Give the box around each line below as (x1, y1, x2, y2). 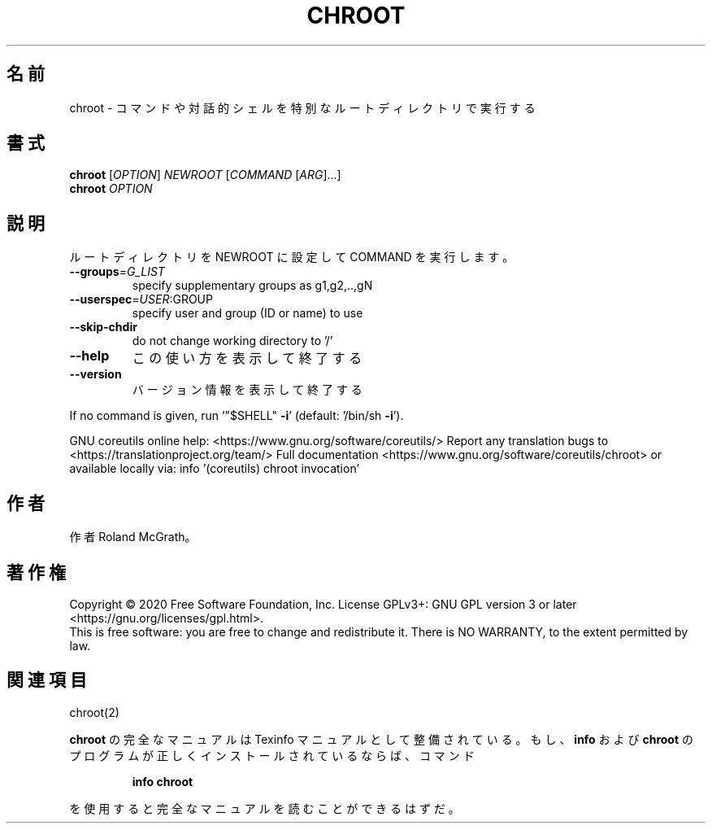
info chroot (132, 774, 193, 788)
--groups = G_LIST (69, 264, 165, 279)
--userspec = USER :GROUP (69, 292, 213, 307)
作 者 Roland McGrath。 (69, 530, 197, 544)
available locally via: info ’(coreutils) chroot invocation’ (69, 461, 360, 476)
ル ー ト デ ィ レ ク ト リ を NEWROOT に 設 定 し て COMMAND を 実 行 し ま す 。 (69, 250, 514, 264)
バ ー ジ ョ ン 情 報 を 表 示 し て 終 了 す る (132, 382, 363, 397)
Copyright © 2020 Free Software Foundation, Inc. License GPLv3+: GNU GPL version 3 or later (69, 596, 577, 611)
